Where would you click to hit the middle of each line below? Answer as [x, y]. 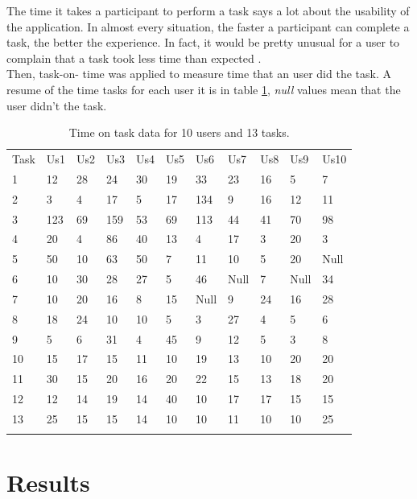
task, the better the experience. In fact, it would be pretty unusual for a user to [203, 42]
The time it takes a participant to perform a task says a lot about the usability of [208, 10]
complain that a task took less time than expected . [134, 58]
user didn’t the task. [57, 105]
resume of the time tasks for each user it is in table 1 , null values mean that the [204, 89]
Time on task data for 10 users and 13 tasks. [179, 132]
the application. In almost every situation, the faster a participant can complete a [208, 26]
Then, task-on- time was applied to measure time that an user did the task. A [199, 74]
